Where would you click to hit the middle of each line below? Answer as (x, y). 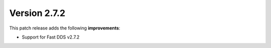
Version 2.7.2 (37, 13)
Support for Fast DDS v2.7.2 (51, 37)
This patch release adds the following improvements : (65, 28)
